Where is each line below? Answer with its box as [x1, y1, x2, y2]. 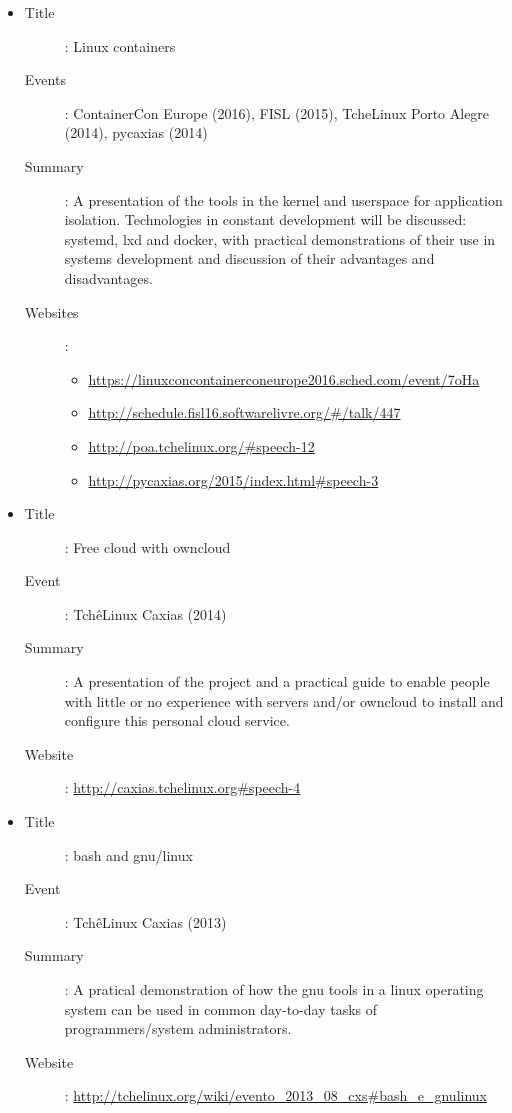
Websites [24, 301, 79, 322]
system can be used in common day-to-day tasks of [64, 998, 378, 1019]
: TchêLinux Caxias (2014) [64, 603, 227, 624]
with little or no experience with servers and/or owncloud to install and [64, 690, 504, 711]
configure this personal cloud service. [64, 710, 290, 731]
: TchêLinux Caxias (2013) [64, 911, 227, 932]
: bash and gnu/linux [64, 844, 193, 865]
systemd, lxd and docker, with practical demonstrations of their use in [64, 228, 496, 249]
